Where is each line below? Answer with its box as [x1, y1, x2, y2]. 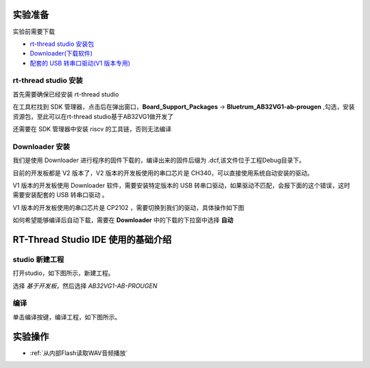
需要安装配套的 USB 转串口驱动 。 [12, 191, 109, 199]
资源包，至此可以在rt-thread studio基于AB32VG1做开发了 [12, 112, 174, 120]
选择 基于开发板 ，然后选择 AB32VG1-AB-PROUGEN [12, 281, 158, 290]
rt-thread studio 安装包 [29, 40, 95, 48]
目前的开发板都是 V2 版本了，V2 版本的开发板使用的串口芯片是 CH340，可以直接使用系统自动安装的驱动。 [12, 168, 314, 177]
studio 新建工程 [12, 254, 64, 264]
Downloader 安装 [12, 142, 71, 151]
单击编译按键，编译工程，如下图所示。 [12, 313, 121, 321]
